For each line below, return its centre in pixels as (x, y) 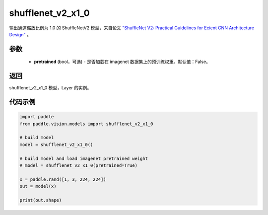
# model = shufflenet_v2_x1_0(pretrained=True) (78, 165)
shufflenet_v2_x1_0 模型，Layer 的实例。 (50, 88)
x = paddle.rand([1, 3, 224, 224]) (63, 179)
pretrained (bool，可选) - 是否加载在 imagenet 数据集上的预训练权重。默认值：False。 (122, 62)
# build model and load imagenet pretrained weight (84, 158)
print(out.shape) (41, 200)
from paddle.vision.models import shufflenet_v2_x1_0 (86, 124)
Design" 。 (20, 34)
